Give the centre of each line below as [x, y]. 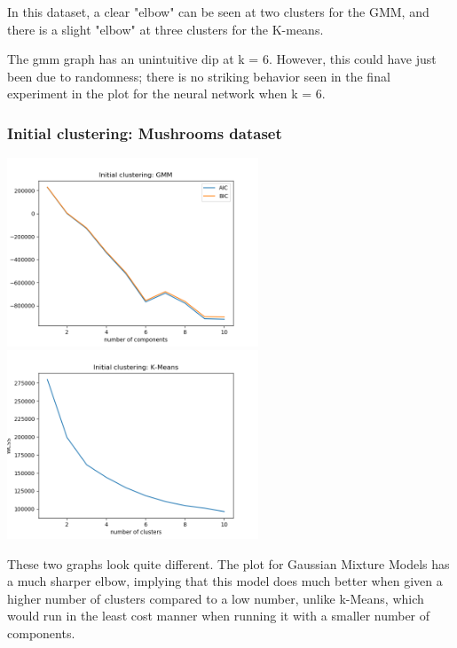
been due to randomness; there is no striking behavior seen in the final [199, 76]
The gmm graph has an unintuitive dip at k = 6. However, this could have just [222, 59]
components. [41, 632]
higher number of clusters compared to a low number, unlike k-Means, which [216, 598]
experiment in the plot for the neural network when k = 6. [166, 94]
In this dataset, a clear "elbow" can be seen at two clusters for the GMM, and [218, 12]
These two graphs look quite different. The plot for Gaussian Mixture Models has [228, 563]
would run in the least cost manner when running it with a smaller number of [219, 616]
